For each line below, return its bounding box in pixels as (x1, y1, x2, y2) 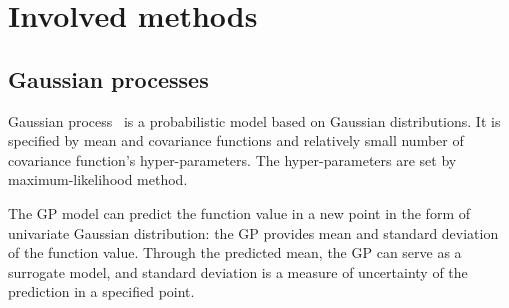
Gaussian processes (8, 63, 209, 94)
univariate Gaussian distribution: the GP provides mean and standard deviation (8, 222, 499, 243)
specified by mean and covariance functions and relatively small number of (8, 130, 464, 151)
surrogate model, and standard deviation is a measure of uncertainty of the (8, 261, 468, 282)
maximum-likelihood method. (8, 169, 188, 190)
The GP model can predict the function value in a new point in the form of (8, 202, 470, 223)
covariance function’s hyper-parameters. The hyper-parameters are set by (8, 149, 457, 170)
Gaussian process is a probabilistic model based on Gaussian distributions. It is (8, 110, 501, 131)
